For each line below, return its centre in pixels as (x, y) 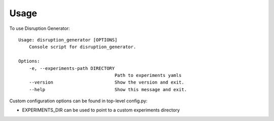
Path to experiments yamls (148, 75)
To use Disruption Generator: (40, 28)
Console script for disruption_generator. (82, 47)
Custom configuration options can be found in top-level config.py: (78, 101)
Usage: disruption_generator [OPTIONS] (68, 40)
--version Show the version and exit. (107, 83)
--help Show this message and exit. (108, 89)
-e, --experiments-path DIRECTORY (72, 68)
